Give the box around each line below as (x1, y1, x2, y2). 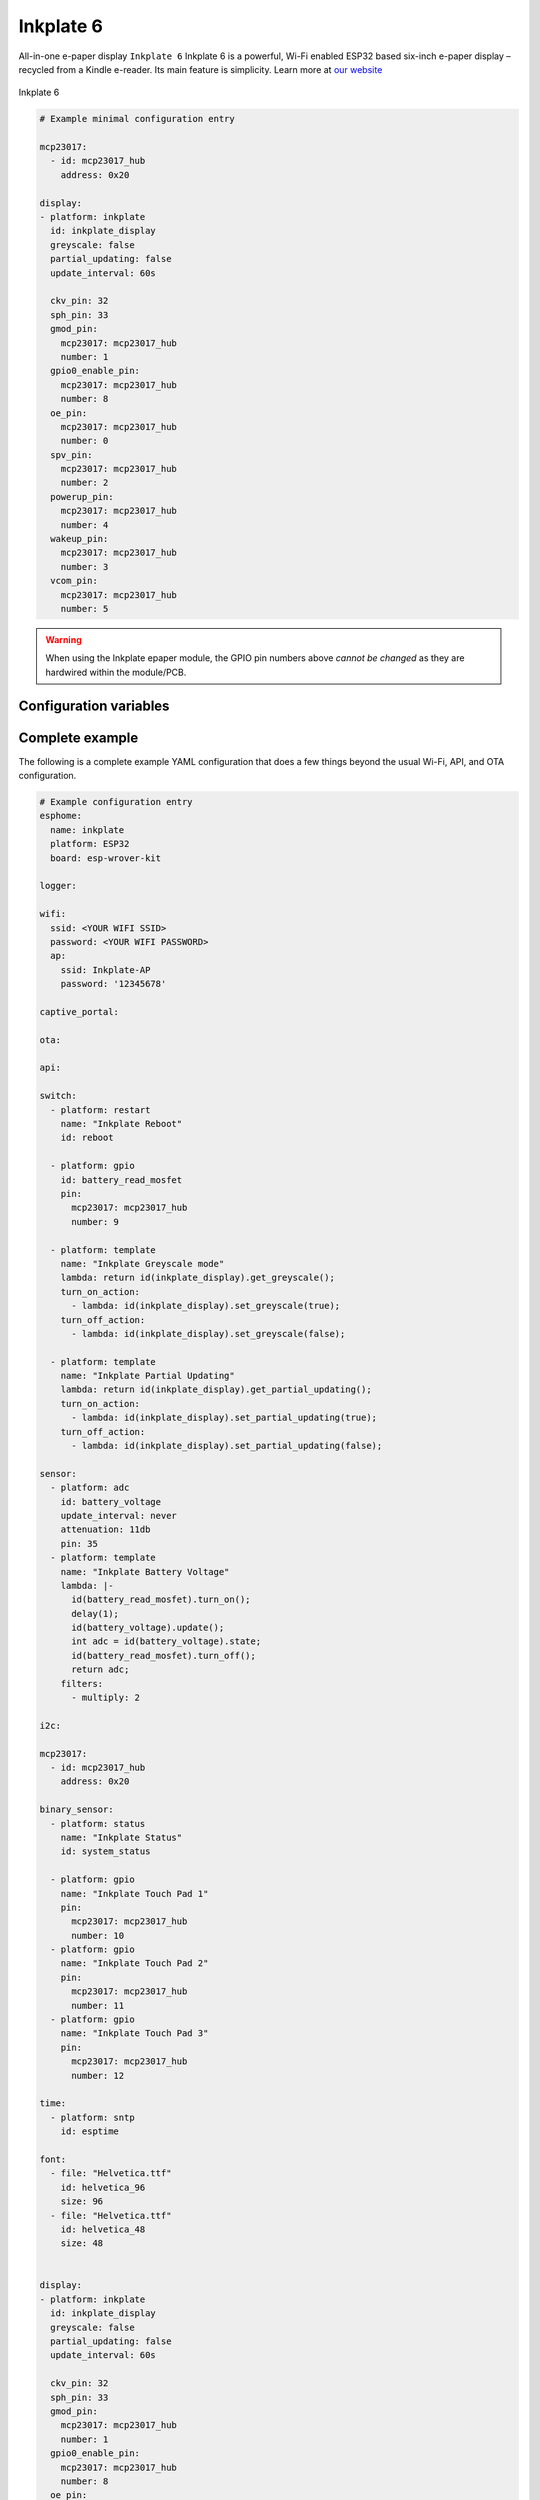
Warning (45, 633, 82, 645)
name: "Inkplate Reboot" (60, 1118, 183, 1130)
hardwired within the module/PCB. (45, 666, 187, 678)
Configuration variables (18, 697, 170, 714)
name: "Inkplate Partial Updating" (60, 1370, 235, 1382)
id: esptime (60, 2126, 120, 2137)
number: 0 (60, 435, 109, 447)
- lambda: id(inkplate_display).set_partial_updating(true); (71, 1412, 378, 1424)
